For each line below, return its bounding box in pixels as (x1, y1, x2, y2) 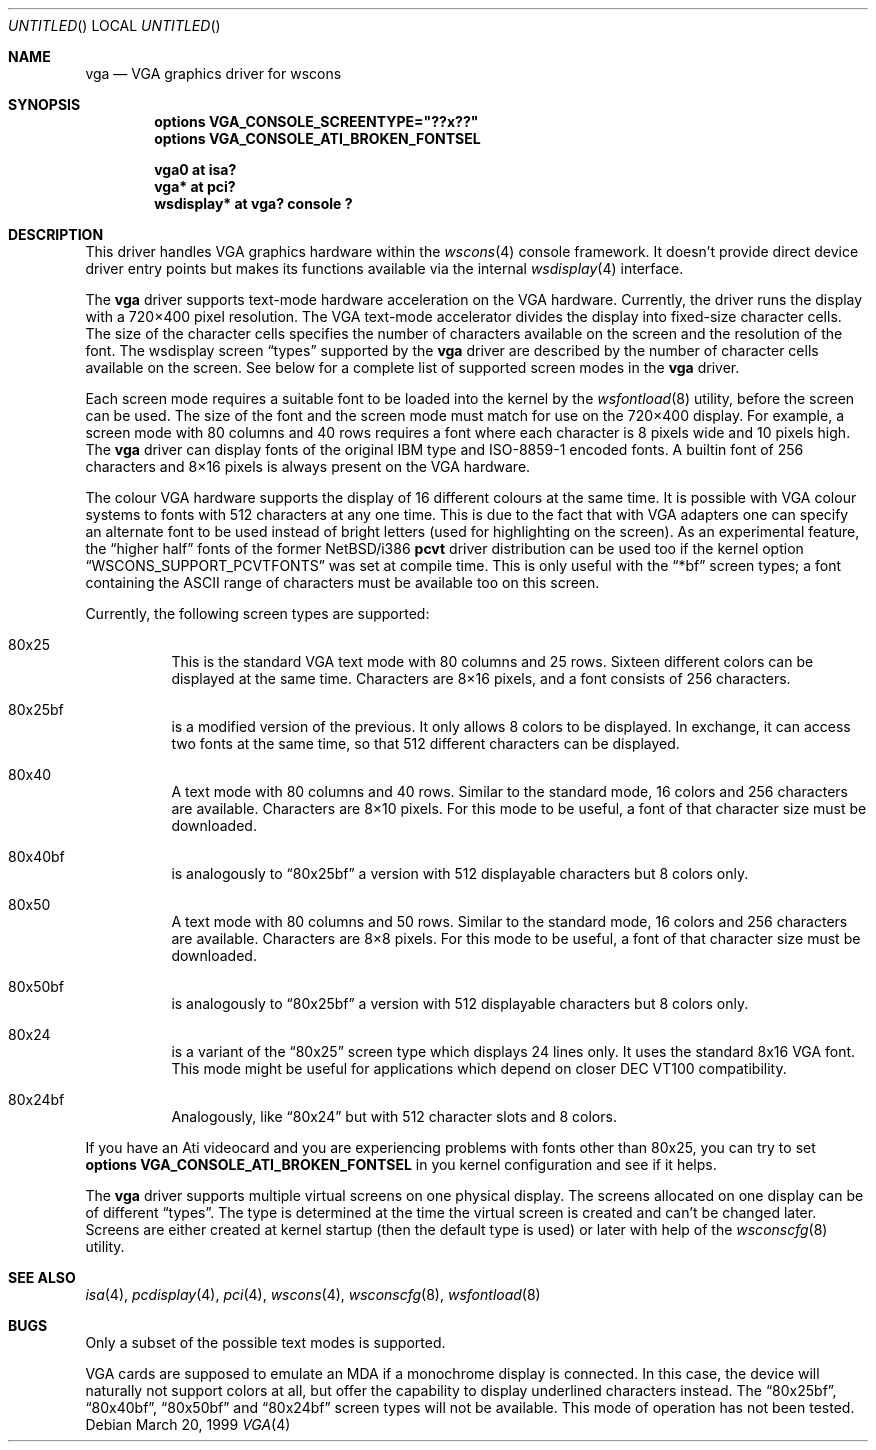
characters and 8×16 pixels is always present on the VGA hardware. (85, 458, 531, 475)
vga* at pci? (154, 178, 236, 195)
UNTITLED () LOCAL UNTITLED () (8, 17, 221, 34)
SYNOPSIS (8, 96, 81, 113)
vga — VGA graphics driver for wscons (85, 65, 342, 82)
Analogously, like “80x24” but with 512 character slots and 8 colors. (171, 1108, 617, 1125)
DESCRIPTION (8, 226, 104, 243)
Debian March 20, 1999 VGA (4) (85, 1416, 291, 1433)
